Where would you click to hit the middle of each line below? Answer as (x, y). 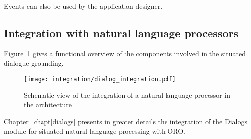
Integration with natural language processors (121, 32)
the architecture (48, 105)
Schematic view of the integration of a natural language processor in (127, 95)
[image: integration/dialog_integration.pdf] (100, 79)
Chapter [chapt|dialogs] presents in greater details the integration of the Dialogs (125, 121)
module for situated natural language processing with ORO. (95, 131)
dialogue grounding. (34, 63)
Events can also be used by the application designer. (83, 6)
